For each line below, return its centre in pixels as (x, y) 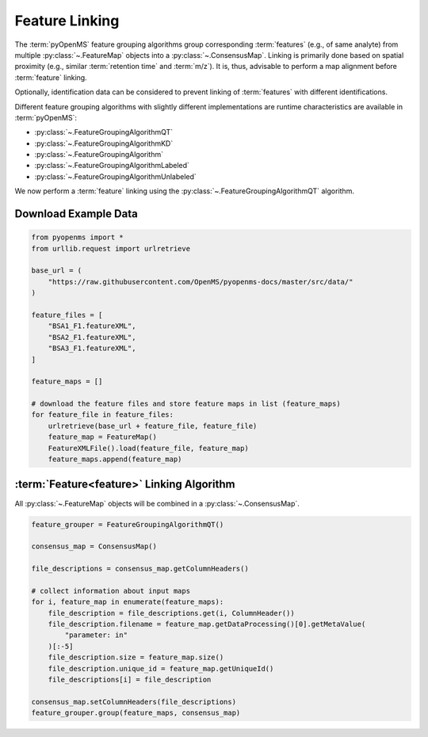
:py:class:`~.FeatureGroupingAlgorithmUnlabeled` (116, 176)
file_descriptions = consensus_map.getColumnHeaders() (140, 569)
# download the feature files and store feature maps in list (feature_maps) (186, 404)
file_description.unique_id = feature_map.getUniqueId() (161, 668)
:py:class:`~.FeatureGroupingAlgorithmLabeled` (112, 166)
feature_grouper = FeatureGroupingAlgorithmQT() (128, 524)
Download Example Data (76, 214)
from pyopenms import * (78, 237)
